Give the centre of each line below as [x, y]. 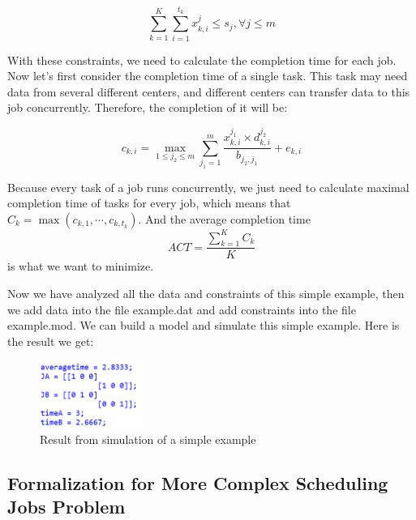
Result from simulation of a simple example [148, 439]
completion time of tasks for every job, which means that [149, 203]
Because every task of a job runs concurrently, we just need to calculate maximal [208, 187]
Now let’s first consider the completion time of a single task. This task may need [208, 76]
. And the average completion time [224, 219]
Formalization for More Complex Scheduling [198, 482]
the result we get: [51, 341]
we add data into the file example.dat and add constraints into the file [182, 309]
